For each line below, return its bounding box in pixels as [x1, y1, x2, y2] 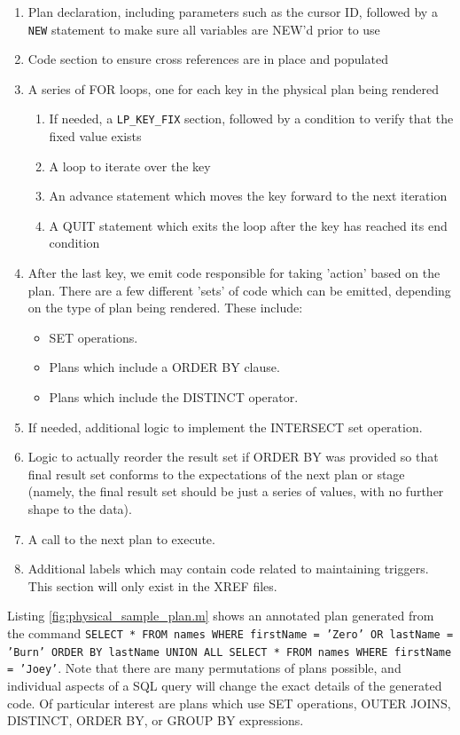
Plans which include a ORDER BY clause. [49, 358, 280, 376]
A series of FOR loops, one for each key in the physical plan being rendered [27, 79, 440, 98]
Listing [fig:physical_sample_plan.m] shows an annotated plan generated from [7, 606, 434, 625]
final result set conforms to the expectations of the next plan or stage [27, 464, 405, 483]
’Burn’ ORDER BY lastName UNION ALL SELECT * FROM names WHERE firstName [7, 645, 452, 659]
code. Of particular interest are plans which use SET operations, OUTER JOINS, [7, 693, 451, 712]
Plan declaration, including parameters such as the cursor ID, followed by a [27, 3, 438, 20]
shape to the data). [27, 500, 132, 518]
